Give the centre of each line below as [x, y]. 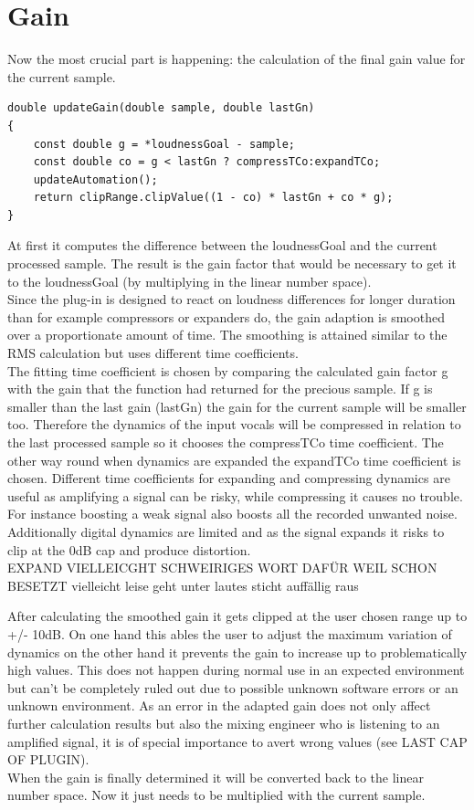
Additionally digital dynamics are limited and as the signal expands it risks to [226, 531]
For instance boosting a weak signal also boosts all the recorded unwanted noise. [232, 514]
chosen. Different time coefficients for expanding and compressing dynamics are [229, 478]
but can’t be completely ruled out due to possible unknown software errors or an [233, 687]
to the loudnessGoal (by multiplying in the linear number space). [190, 281]
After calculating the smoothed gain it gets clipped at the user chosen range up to [237, 616]
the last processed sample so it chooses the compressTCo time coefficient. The [226, 442]
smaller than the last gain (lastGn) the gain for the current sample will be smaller [237, 406]
